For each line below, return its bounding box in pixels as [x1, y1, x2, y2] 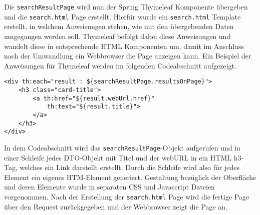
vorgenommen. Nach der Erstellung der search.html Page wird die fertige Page [4, 191, 249, 201]
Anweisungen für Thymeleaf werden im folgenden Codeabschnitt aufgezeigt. [4, 60, 236, 70]
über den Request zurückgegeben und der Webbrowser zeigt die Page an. [4, 201, 228, 211]
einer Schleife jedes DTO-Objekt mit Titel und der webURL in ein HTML [4, 152, 231, 162]
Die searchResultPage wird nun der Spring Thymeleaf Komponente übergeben [4, 1, 248, 11]
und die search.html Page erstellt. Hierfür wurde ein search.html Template [4, 11, 241, 21]
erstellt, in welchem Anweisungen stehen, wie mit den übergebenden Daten [4, 21, 234, 31]
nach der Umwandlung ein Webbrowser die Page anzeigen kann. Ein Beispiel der [4, 50, 251, 61]
